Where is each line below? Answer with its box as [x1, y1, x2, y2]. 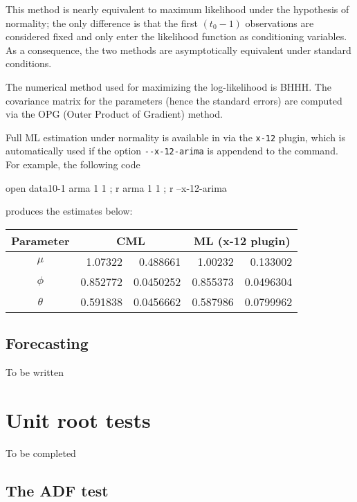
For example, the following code [6, 157, 140, 172]
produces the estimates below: [6, 204, 133, 218]
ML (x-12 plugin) [194, 232, 291, 249]
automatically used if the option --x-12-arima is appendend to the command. [6, 143, 338, 158]
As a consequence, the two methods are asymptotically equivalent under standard [6, 42, 351, 57]
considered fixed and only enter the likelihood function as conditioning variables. [6, 29, 347, 44]
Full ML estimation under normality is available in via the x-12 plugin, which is [6, 129, 346, 144]
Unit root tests [6, 405, 151, 433]
